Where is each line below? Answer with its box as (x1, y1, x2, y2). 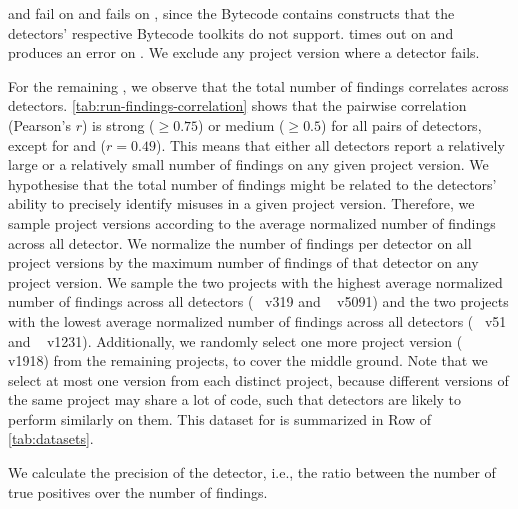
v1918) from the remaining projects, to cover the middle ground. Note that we (8, 350, 488, 371)
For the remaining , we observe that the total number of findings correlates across (8, 75, 509, 96)
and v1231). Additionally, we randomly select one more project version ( (8, 330, 463, 351)
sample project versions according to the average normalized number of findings (8, 212, 496, 233)
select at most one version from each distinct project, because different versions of (8, 369, 509, 390)
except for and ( (8, 134, 107, 155)
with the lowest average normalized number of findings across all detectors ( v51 (8, 310, 507, 331)
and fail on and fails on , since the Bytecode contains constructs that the (8, 3, 455, 23)
